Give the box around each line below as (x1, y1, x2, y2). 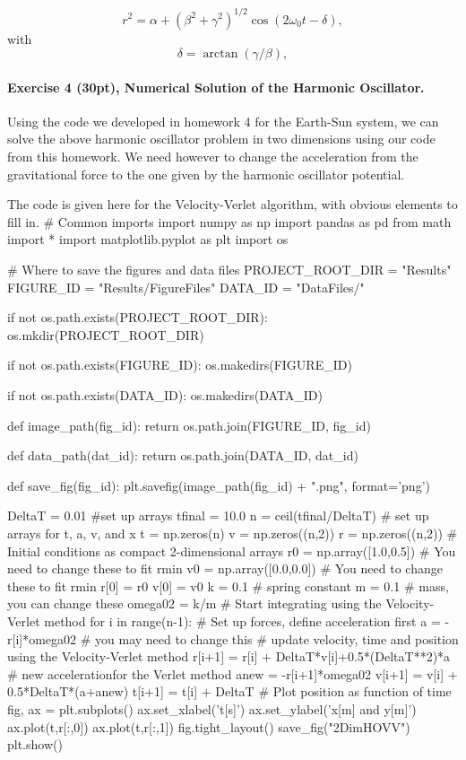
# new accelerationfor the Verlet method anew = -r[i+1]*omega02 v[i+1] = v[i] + (7, 664, 458, 683)
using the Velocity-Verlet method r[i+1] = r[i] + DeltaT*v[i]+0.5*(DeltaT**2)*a (7, 647, 451, 666)
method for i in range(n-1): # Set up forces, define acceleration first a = (44, 611, 441, 630)
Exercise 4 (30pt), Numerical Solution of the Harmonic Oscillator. (7, 77, 425, 96)
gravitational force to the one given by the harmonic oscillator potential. (7, 164, 405, 183)
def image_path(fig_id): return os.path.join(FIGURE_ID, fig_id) (7, 415, 371, 434)
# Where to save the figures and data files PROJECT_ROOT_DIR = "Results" (7, 260, 452, 279)
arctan (203, 48, 238, 61)
